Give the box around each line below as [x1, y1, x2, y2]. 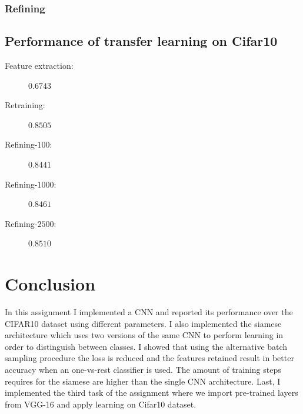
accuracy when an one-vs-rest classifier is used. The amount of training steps [5, 363, 281, 376]
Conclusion [5, 272, 96, 296]
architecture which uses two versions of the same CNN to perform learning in [5, 329, 284, 341]
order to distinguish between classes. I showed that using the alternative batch [5, 340, 288, 352]
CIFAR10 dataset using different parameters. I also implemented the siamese [5, 317, 282, 329]
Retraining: [5, 99, 45, 111]
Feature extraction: [5, 59, 74, 72]
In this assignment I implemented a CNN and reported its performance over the [5, 306, 293, 318]
